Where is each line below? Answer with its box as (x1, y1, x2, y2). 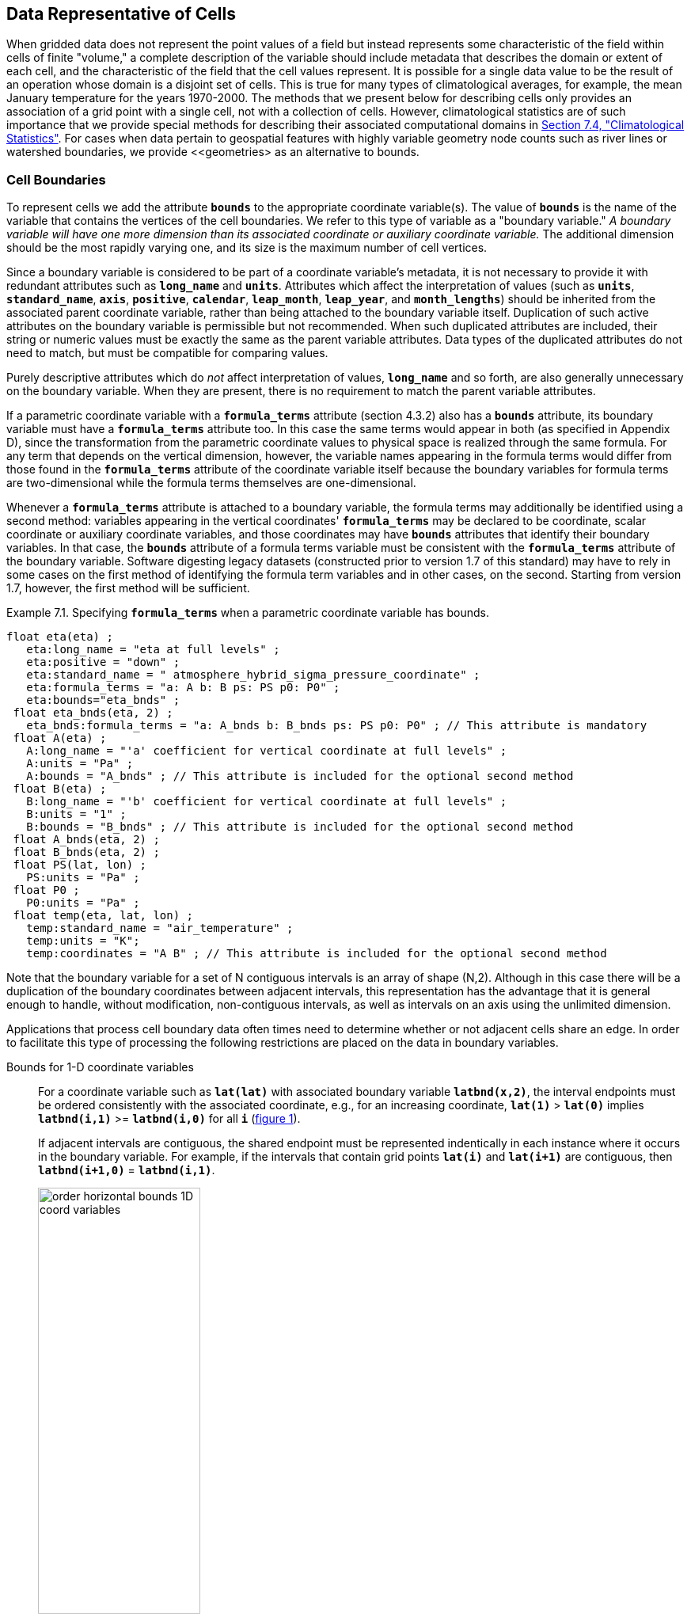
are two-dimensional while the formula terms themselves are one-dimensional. (6, 476, 416, 490)
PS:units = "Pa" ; (26, 871, 140, 884)
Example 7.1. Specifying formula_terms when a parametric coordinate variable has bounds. (6, 606, 489, 620)
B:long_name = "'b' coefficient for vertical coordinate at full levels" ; (26, 795, 507, 808)
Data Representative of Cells (6, 4, 236, 24)
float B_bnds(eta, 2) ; (13, 846, 160, 859)
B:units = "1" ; (26, 808, 127, 821)
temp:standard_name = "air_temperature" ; (26, 922, 294, 935)
